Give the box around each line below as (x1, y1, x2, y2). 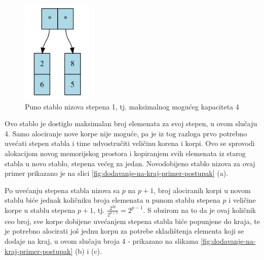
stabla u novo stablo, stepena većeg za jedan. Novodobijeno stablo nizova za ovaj (5, 158, 255, 168)
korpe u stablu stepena (5, 204, 76, 215)
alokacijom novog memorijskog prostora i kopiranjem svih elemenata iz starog (5, 147, 246, 158)
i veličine (229, 195, 256, 205)
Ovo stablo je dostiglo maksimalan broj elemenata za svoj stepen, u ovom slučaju (5, 118, 257, 129)
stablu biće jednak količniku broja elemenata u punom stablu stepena (5, 195, 220, 205)
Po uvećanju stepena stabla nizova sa (5, 184, 120, 195)
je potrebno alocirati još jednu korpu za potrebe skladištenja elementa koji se (5, 226, 244, 236)
